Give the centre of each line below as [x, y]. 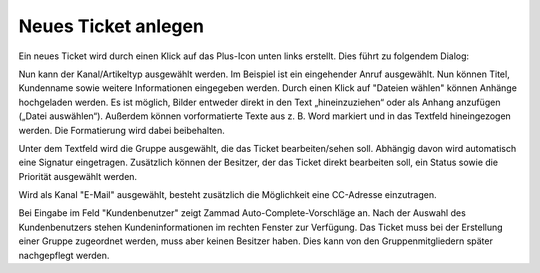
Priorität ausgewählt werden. [78, 176]
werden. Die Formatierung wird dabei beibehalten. [121, 130]
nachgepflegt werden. [64, 255]
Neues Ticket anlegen [111, 26]
